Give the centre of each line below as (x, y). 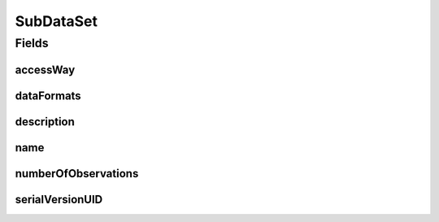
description (45, 122)
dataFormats (48, 96)
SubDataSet (56, 21)
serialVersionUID (59, 199)
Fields (32, 43)
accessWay (45, 70)
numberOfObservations (77, 174)
